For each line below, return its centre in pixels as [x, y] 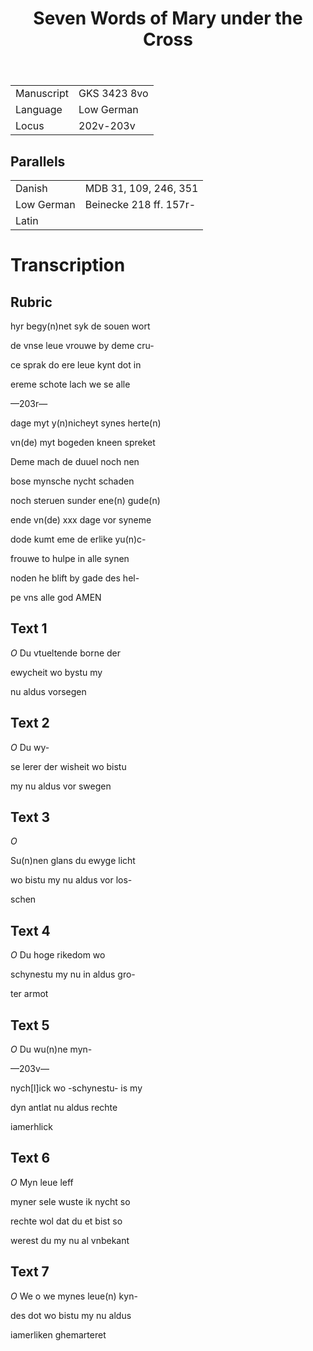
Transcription [68, 265]
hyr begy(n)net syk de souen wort [80, 326]
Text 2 [30, 723]
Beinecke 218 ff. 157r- [140, 204]
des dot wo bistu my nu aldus [71, 1315]
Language [39, 110]
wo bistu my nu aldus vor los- [71, 880]
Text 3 [30, 817]
